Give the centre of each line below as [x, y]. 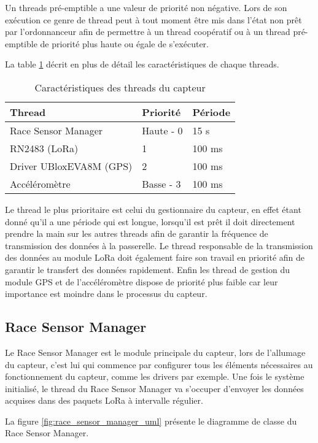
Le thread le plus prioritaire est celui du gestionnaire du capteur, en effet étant [153, 209]
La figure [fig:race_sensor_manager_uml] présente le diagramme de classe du [151, 421]
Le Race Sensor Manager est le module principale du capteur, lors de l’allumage [155, 352]
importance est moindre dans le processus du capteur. [106, 294]
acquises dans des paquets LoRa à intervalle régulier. [104, 400]
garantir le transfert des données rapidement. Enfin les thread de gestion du [148, 269]
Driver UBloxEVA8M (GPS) [71, 166]
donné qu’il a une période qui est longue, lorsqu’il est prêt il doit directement [150, 221]
